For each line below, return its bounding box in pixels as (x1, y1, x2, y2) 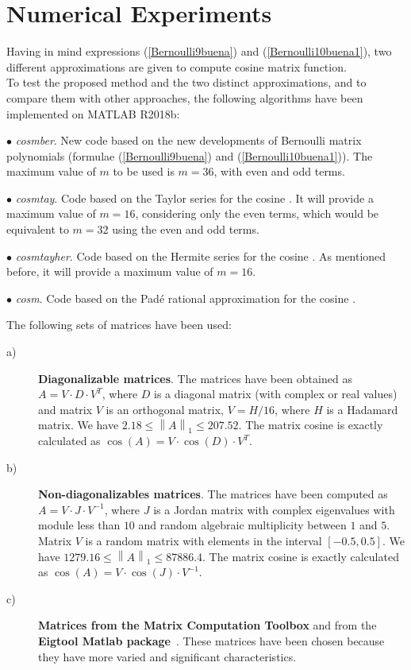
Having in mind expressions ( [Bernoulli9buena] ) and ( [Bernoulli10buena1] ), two (6, 43, 392, 60)
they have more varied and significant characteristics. (38, 648, 297, 664)
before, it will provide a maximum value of (6, 263, 213, 280)
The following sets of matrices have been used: (6, 316, 232, 333)
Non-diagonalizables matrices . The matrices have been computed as (38, 486, 388, 502)
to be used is (113, 163, 175, 180)
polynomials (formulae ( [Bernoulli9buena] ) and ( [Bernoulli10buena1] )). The (6, 147, 373, 164)
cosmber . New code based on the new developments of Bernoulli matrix (15, 132, 362, 149)
